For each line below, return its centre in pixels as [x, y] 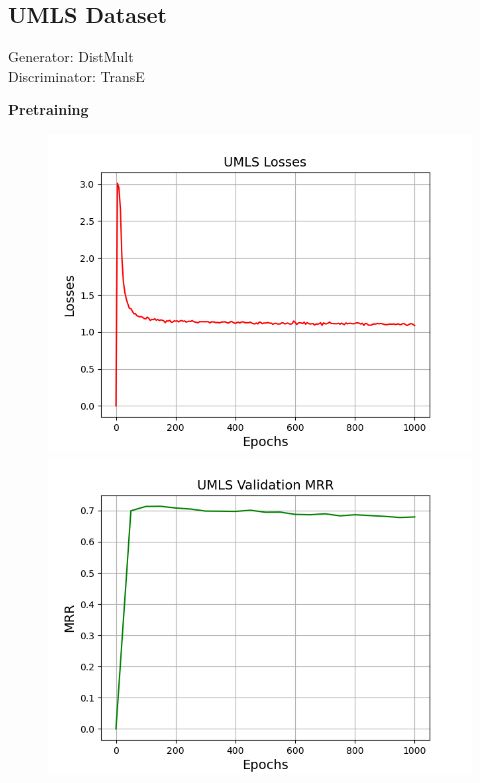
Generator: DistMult [71, 56]
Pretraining [48, 109]
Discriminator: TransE [76, 75]
